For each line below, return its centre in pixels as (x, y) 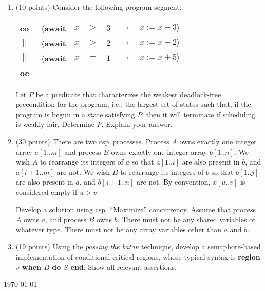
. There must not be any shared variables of (186, 219)
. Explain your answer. (137, 124)
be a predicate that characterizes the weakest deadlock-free (128, 94)
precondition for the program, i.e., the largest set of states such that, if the (133, 104)
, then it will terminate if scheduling (199, 114)
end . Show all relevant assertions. (124, 267)
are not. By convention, (173, 182)
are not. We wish (83, 171)
